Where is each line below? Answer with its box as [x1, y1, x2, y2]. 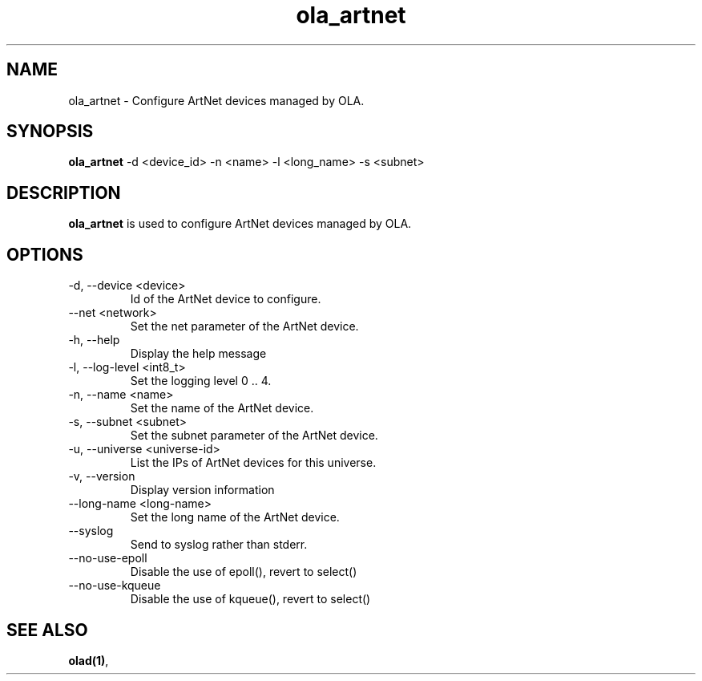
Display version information [130, 483, 275, 497]
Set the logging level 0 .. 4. [130, 374, 272, 388]
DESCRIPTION [6, 182, 121, 203]
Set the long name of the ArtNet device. [130, 510, 340, 525]
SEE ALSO [6, 619, 88, 640]
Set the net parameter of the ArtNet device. [130, 319, 359, 334]
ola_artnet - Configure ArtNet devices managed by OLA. [68, 93, 365, 107]
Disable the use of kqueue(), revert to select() [130, 592, 371, 606]
